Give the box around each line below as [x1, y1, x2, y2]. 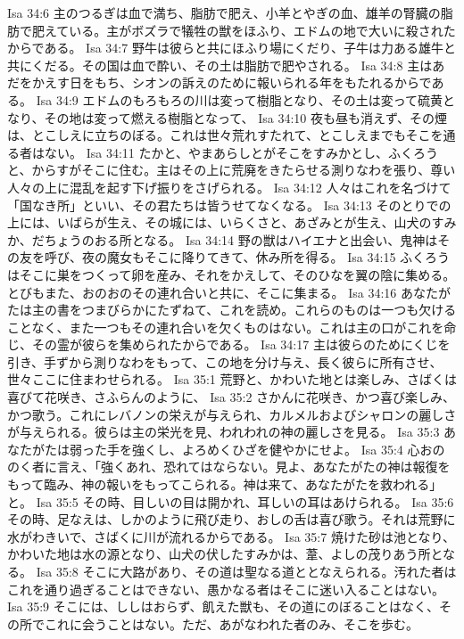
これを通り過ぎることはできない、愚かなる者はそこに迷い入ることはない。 [7, 579, 444, 598]
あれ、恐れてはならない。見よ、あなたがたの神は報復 [125, 457, 438, 476]
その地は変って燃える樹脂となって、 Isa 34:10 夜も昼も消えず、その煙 [44, 108, 447, 127]
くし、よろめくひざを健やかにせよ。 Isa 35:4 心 [144, 439, 420, 458]
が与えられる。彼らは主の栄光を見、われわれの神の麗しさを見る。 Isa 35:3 [7, 422, 440, 441]
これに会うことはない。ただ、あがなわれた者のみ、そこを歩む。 [44, 614, 418, 633]
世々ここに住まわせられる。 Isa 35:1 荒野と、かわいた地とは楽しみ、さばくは [7, 370, 457, 389]
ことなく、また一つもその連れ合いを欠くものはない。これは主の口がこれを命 [7, 317, 457, 336]
